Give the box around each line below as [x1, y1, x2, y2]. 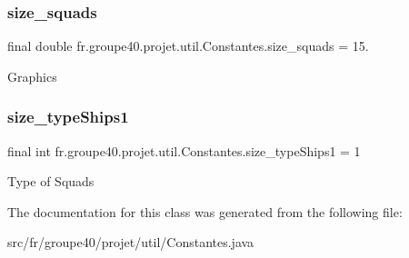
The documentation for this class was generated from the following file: [7, 202, 403, 221]
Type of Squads [7, 172, 95, 191]
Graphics [7, 66, 57, 85]
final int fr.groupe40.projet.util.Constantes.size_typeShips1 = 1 [7, 141, 361, 160]
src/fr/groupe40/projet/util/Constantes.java [7, 233, 254, 252]
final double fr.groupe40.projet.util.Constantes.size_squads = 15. [7, 36, 369, 55]
